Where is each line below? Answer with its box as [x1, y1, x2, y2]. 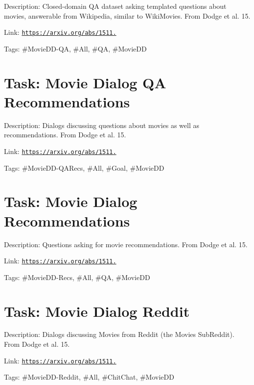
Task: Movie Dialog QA [4, 72, 166, 92]
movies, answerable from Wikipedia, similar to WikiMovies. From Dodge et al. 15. [4, 10, 251, 21]
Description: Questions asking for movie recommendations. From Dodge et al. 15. [4, 239, 248, 249]
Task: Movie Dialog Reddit [4, 301, 190, 321]
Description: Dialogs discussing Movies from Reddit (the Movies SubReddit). [4, 329, 234, 339]
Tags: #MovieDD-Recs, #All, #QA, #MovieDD [4, 272, 150, 282]
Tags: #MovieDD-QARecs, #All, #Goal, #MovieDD [4, 162, 164, 173]
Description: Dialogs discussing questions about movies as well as [4, 120, 199, 130]
